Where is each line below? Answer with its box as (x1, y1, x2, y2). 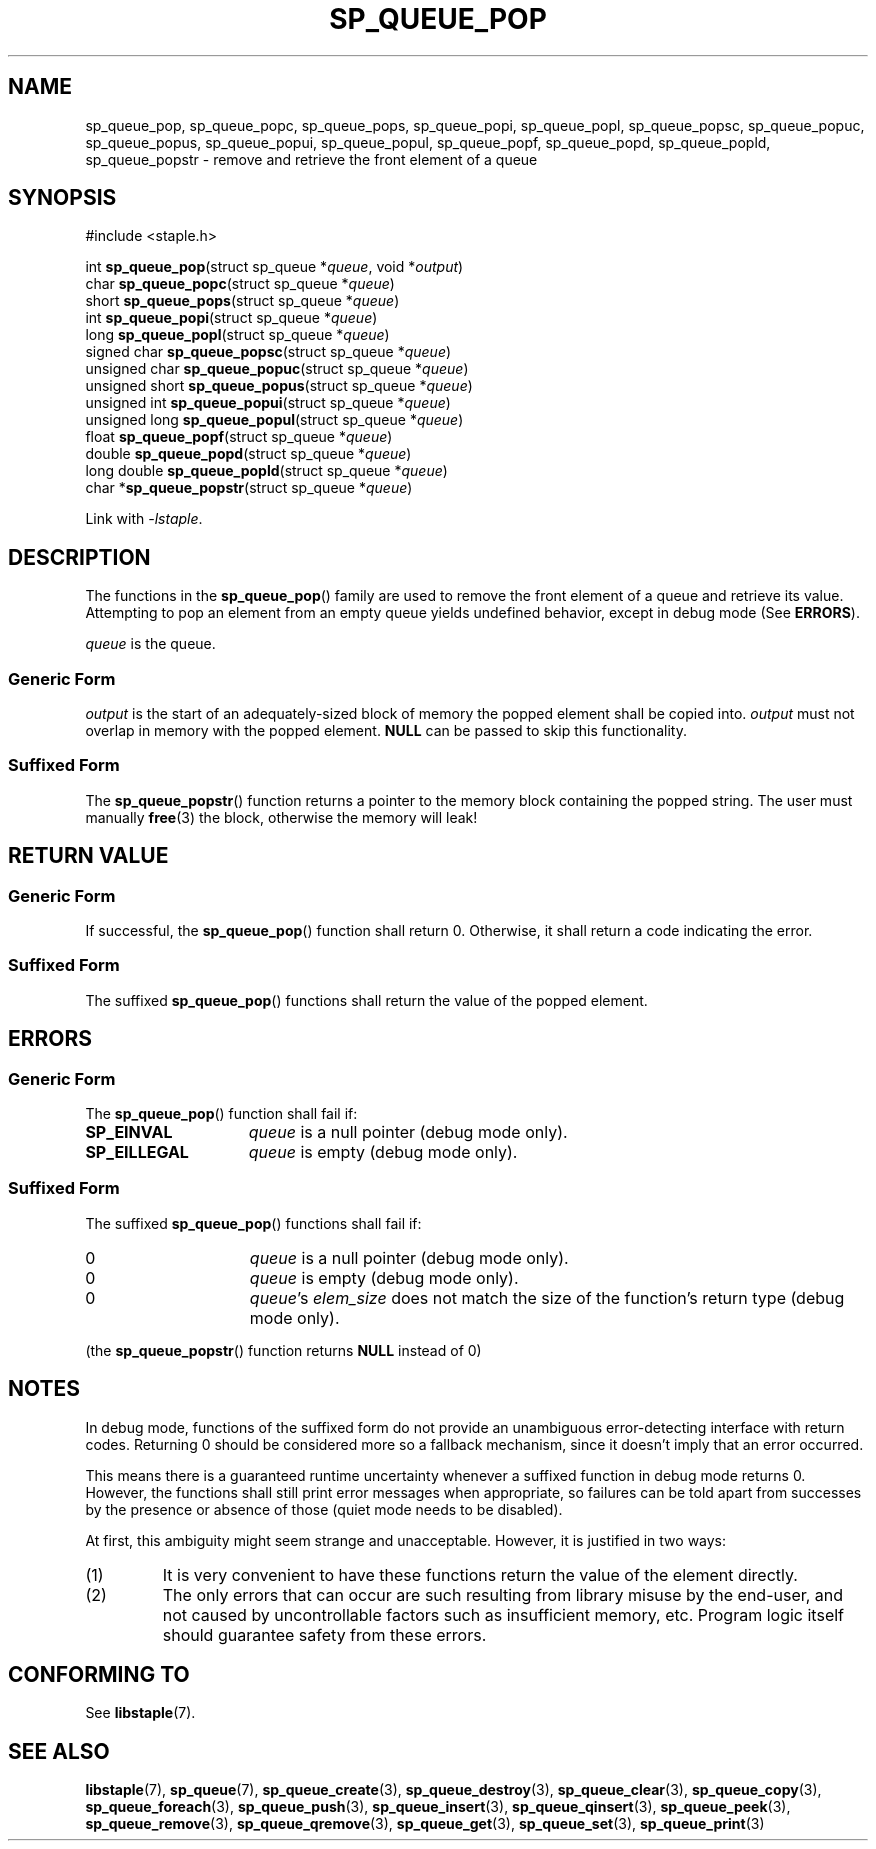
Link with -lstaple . (85, 510, 203, 528)
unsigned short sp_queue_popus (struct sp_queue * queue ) (85, 377, 473, 395)
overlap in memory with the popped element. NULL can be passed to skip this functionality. (85, 722, 687, 740)
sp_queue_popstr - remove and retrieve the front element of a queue (85, 150, 538, 168)
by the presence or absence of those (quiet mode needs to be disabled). (85, 1500, 563, 1518)
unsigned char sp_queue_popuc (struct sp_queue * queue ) (85, 360, 469, 378)
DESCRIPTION (8, 544, 151, 570)
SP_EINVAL (85, 1121, 173, 1142)
